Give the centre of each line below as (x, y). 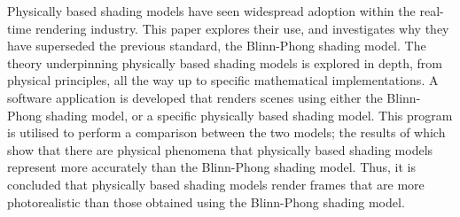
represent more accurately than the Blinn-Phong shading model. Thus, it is (211, 167)
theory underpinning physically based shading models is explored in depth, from (225, 62)
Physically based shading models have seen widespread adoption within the (211, 11)
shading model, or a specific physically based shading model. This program (249, 115)
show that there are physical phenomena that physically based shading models (220, 149)
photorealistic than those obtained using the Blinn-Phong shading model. (206, 201)
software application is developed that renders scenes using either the (195, 97)
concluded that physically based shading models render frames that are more (216, 184)
